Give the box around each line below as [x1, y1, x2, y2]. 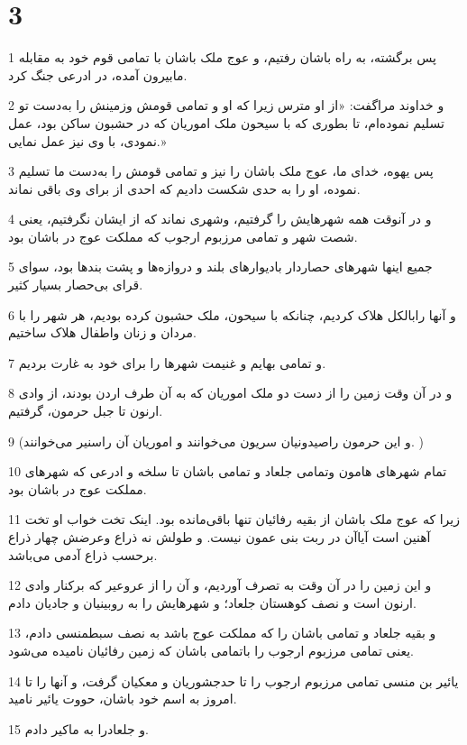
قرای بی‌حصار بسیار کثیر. [8, 275, 143, 294]
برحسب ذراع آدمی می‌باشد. [8, 545, 158, 564]
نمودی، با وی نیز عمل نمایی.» [8, 131, 167, 150]
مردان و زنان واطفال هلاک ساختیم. [8, 323, 197, 342]
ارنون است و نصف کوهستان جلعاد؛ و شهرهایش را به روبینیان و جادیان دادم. [8, 593, 417, 612]
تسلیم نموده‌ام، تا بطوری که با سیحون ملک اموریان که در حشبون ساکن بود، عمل [8, 113, 444, 132]
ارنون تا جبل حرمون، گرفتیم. [8, 401, 163, 420]
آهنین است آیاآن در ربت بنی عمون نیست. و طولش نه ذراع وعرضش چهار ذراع [8, 528, 431, 546]
